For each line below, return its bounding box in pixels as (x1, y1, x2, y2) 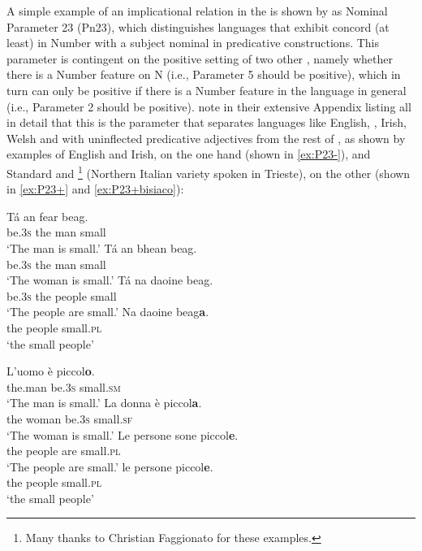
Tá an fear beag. (6, 207, 88, 224)
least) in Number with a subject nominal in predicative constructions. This (6, 34, 380, 51)
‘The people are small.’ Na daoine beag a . (6, 303, 209, 320)
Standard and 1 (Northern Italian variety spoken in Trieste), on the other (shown (6, 162, 411, 181)
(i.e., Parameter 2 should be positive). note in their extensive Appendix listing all (6, 98, 411, 115)
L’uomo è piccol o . (6, 362, 95, 380)
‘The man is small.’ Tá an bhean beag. (6, 239, 197, 256)
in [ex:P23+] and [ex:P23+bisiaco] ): (6, 180, 184, 197)
